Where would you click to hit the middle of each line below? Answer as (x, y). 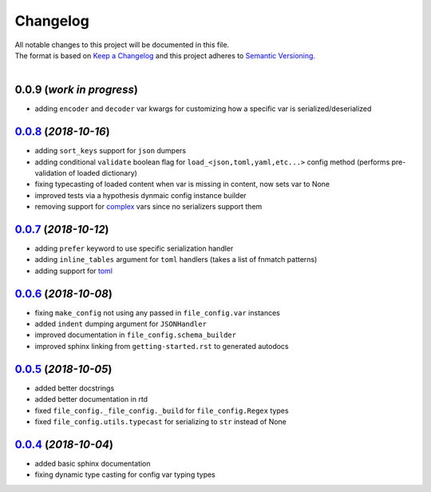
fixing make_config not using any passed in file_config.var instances (158, 312)
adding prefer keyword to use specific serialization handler (134, 248)
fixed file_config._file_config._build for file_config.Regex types (162, 411)
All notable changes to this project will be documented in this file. (122, 45)
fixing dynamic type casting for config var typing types (125, 474)
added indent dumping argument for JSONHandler (121, 324)
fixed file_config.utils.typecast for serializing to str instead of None (161, 421)
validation (51, 173)
